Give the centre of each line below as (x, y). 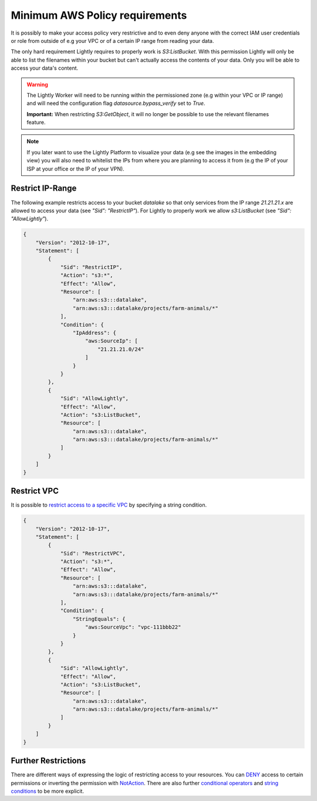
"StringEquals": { (99, 619)
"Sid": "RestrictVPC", (93, 553)
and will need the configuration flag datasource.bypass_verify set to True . (116, 103)
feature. (36, 123)
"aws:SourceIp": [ (112, 341)
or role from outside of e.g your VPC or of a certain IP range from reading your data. (112, 40)
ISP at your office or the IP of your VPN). (75, 169)
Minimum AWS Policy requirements (99, 15)
